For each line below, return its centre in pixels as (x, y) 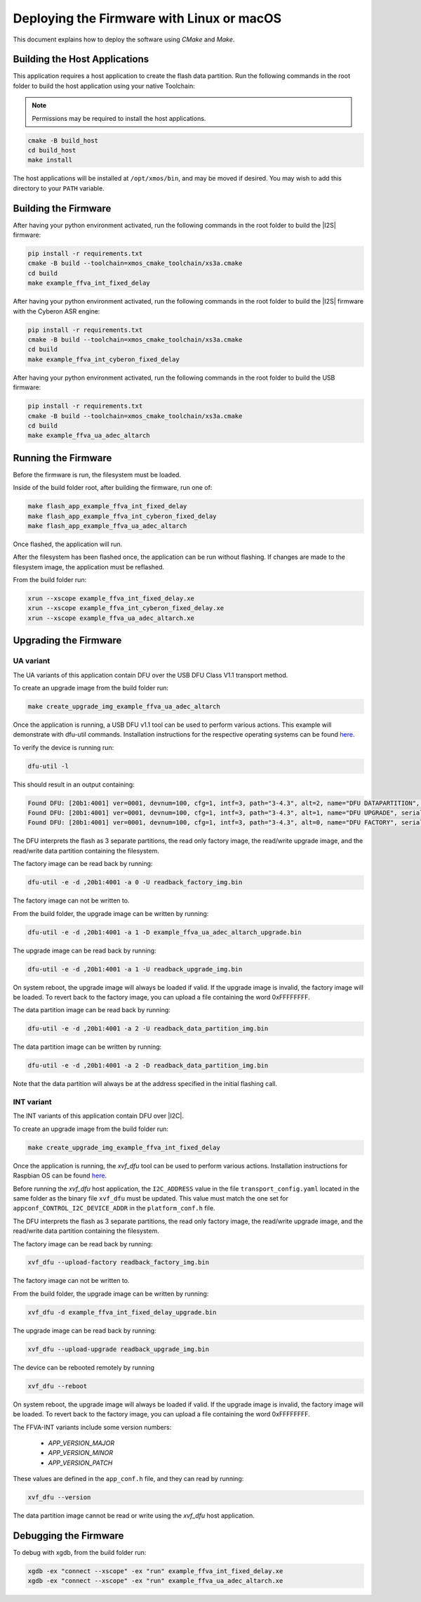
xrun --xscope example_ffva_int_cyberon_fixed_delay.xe (126, 608)
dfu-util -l (48, 766)
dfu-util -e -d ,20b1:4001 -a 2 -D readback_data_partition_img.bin (148, 1066)
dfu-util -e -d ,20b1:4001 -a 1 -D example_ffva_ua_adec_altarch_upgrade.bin (165, 932)
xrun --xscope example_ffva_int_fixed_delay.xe (111, 599)
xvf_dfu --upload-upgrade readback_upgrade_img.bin (119, 1349)
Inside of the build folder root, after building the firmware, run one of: (113, 488)
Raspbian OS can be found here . (60, 1176)
